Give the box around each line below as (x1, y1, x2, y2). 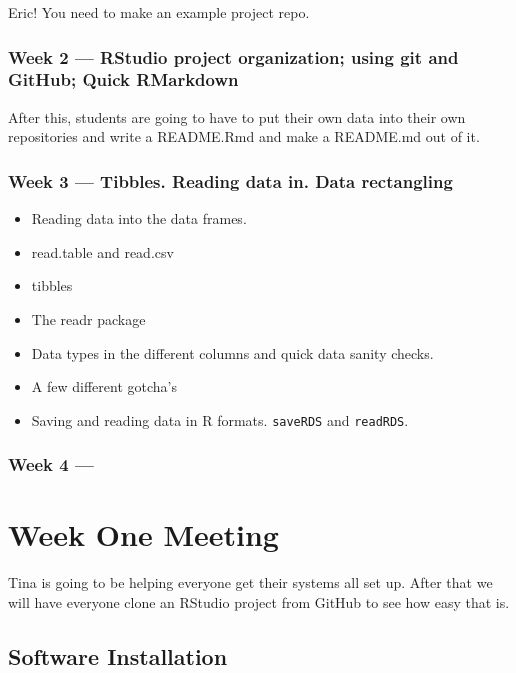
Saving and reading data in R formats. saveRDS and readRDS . (31, 409, 409, 430)
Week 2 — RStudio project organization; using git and (8, 44, 459, 69)
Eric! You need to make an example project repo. (8, 2, 310, 22)
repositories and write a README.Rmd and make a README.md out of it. (8, 126, 480, 147)
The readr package (31, 308, 146, 329)
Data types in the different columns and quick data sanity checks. (31, 342, 434, 363)
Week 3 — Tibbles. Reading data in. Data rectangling (8, 168, 453, 193)
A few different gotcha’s (31, 376, 177, 397)
